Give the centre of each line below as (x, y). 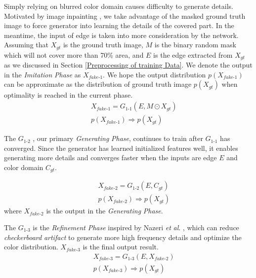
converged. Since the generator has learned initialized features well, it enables (121, 148)
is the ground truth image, (103, 45)
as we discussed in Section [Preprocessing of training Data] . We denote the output (128, 65)
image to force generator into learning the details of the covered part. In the (119, 25)
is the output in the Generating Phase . (105, 211)
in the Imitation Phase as (43, 74)
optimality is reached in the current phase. (68, 95)
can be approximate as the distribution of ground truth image (98, 84)
